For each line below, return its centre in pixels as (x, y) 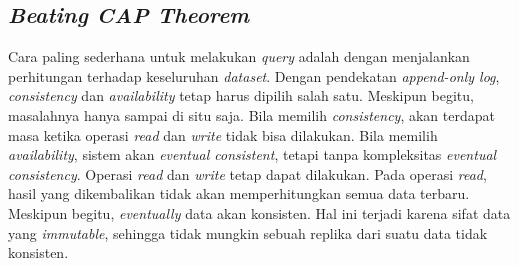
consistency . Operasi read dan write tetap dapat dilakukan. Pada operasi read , (247, 173)
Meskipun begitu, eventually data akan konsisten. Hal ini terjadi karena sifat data (259, 212)
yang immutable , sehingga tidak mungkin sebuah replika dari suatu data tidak (248, 232)
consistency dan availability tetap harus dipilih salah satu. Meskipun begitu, (241, 95)
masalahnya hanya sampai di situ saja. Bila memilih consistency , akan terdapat (251, 114)
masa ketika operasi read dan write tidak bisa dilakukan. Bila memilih (223, 134)
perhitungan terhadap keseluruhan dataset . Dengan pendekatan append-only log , (254, 75)
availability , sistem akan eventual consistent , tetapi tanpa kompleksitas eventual (252, 154)
